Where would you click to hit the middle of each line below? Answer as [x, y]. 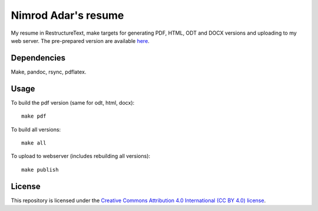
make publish [40, 170]
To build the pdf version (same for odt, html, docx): [73, 102]
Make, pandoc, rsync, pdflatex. [49, 72]
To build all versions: [36, 129]
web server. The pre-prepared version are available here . [80, 41]
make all [34, 143]
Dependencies [38, 58]
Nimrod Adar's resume [67, 15]
